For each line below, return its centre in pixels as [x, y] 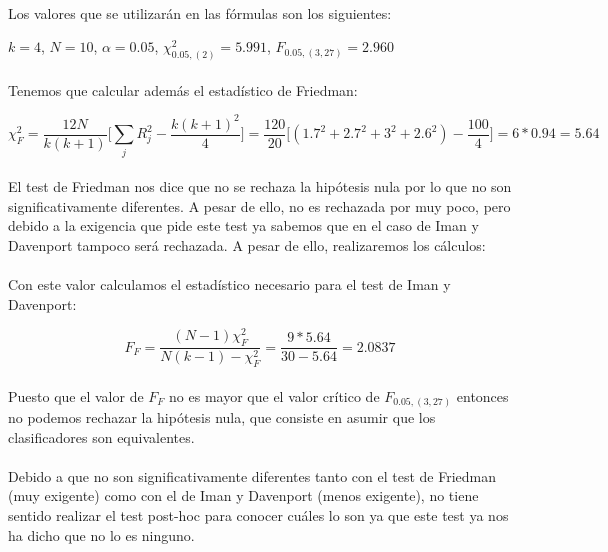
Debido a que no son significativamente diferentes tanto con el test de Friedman [252, 475]
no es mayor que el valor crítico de [274, 395]
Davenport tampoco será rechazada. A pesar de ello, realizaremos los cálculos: [247, 244]
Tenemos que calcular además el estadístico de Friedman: [183, 89]
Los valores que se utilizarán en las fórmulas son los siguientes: [200, 12]
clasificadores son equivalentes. [101, 436]
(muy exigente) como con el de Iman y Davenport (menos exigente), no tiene [243, 495]
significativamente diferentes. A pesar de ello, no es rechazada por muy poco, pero [259, 205]
